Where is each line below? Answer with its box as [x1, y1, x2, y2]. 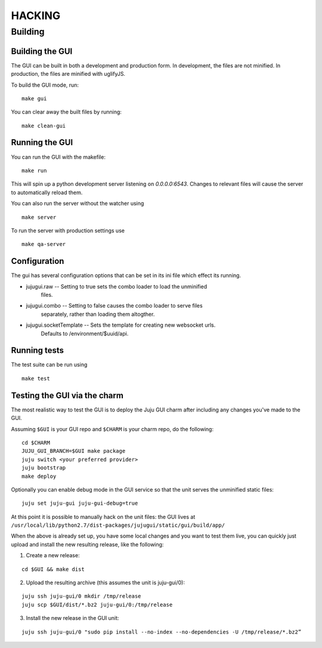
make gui [21, 95, 47, 102]
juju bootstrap [21, 465, 66, 471]
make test [21, 375, 50, 382]
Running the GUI [11, 137, 73, 148]
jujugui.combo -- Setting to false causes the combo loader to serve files [26, 302, 203, 309]
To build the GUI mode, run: [11, 81, 79, 88]
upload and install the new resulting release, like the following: [11, 540, 164, 548]
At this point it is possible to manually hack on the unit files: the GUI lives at [11, 513, 196, 520]
